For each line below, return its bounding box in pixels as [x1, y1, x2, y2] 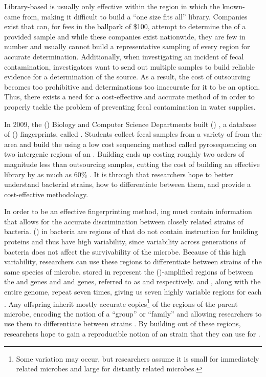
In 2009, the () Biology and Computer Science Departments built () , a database [4, 118, 257, 129]
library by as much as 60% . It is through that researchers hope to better [4, 169, 233, 179]
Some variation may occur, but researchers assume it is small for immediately [16, 353, 259, 364]
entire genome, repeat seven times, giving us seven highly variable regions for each [4, 286, 262, 297]
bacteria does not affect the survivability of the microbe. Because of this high [4, 246, 246, 257]
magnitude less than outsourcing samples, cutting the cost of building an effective [4, 158, 260, 169]
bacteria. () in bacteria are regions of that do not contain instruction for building [4, 226, 258, 237]
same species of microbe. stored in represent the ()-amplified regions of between [4, 266, 253, 277]
